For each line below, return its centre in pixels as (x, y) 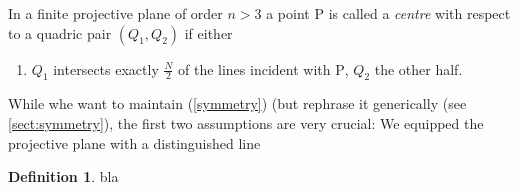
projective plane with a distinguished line (134, 142)
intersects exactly (106, 68)
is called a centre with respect (419, 13)
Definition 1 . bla (63, 176)
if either (208, 32)
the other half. (418, 68)
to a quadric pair (60, 32)
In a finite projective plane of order (115, 13)
